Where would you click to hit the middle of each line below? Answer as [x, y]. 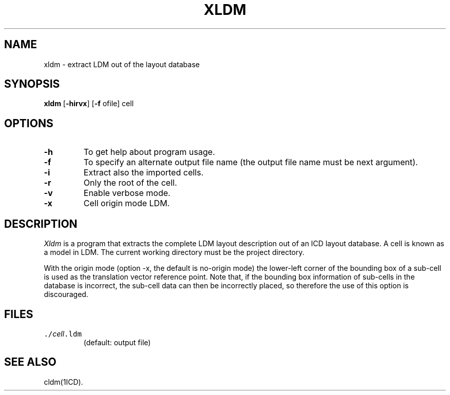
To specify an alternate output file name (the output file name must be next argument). [251, 162]
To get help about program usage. [149, 152]
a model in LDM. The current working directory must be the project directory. [174, 252]
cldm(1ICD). [63, 382]
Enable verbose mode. [127, 193]
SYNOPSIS [32, 84]
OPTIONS [29, 123]
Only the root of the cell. [130, 183]
